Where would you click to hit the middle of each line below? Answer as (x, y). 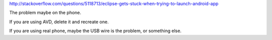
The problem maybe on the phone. (45, 13)
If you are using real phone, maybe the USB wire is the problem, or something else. (95, 31)
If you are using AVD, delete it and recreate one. (59, 22)
